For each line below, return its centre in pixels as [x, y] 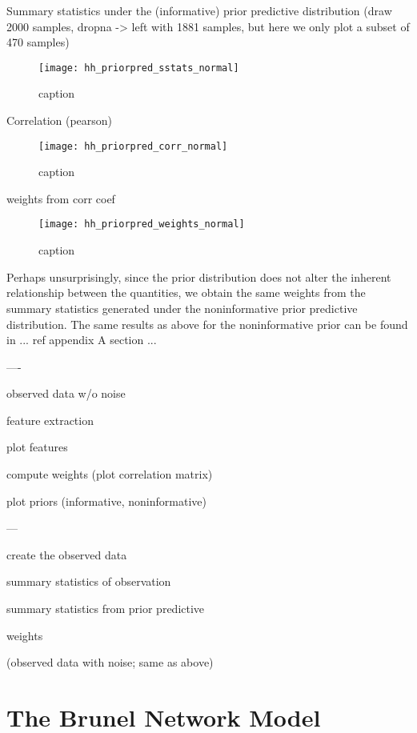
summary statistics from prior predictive [106, 609]
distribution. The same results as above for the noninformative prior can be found [207, 324]
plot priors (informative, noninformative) [106, 501]
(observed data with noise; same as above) [110, 662]
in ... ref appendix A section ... [82, 340]
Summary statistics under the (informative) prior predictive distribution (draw [199, 10]
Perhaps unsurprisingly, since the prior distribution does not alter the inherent [199, 276]
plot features [37, 447]
